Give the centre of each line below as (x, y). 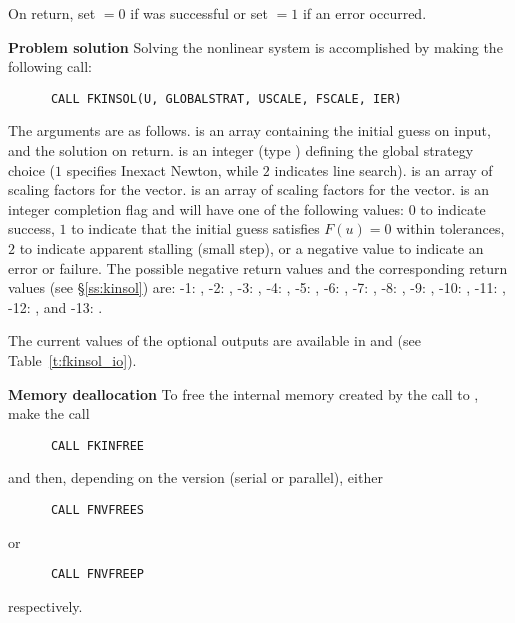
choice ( (32, 169)
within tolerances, (450, 228)
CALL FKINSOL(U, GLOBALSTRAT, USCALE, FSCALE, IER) (226, 98)
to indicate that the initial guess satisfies (195, 228)
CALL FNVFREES (97, 510)
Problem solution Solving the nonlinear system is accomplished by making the (255, 46)
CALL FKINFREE (97, 445)
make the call (49, 413)
